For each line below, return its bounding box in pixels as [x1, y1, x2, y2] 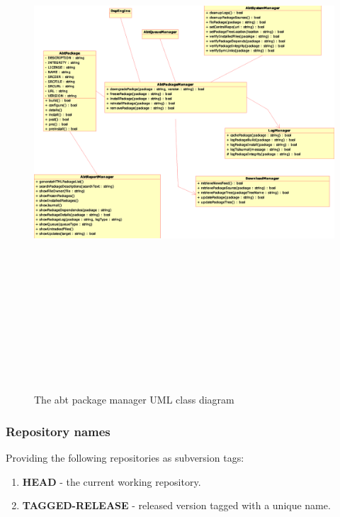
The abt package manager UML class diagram [34, 392, 234, 407]
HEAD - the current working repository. [22, 474, 201, 489]
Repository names [6, 423, 110, 440]
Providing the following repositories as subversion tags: [6, 450, 244, 465]
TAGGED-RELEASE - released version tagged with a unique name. [22, 498, 331, 513]
